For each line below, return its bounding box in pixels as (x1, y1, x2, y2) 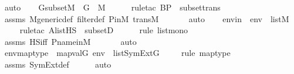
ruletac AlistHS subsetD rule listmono (19, 24, 188, 36)
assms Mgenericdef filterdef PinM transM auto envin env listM (4, 12, 289, 24)
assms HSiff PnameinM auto (4, 35, 137, 47)
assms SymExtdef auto (4, 58, 111, 70)
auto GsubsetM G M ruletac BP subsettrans (4, 1, 221, 13)
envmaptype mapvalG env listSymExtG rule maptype (4, 47, 231, 59)
